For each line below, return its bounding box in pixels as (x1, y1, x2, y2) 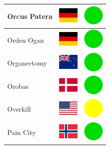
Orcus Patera (7, 11, 53, 21)
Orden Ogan (7, 34, 44, 45)
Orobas (7, 81, 29, 91)
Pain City (7, 127, 36, 137)
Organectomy (7, 58, 47, 68)
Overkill (7, 104, 31, 114)
